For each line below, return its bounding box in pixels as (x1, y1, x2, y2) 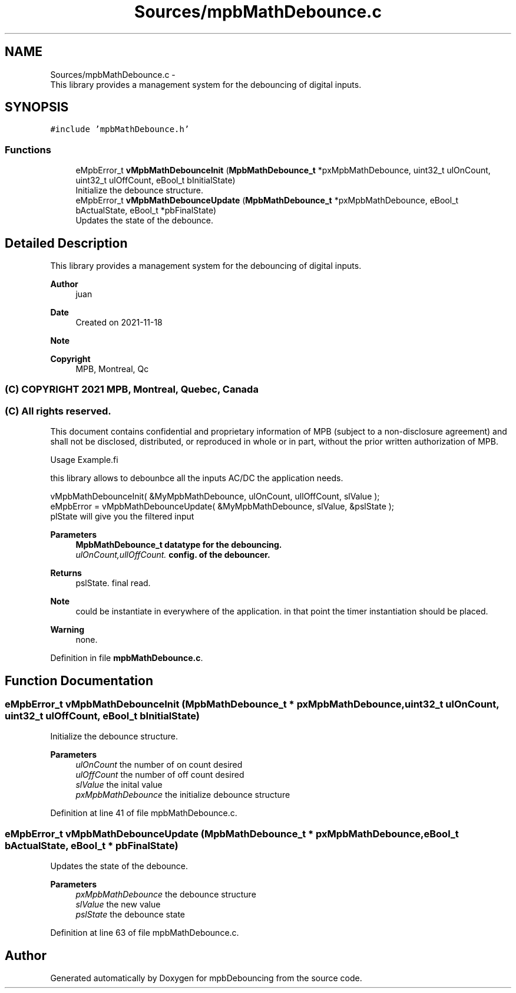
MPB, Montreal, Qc (75, 364, 149, 374)
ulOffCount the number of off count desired (75, 770, 244, 780)
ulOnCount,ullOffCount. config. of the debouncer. (75, 550, 270, 560)
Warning (50, 624, 85, 635)
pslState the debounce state (75, 909, 186, 920)
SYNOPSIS (5, 100, 69, 115)
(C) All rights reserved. (5, 405, 111, 417)
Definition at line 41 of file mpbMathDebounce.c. (50, 808, 237, 818)
